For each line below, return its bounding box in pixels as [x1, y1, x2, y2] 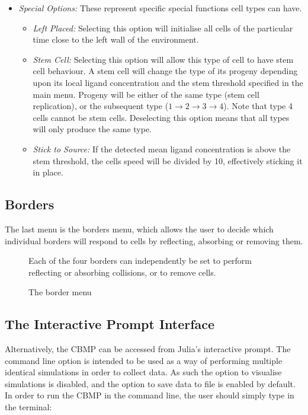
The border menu [28, 286, 92, 298]
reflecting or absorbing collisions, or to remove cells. [28, 266, 216, 278]
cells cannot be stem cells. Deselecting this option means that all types [33, 111, 290, 123]
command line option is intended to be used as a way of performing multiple [5, 354, 283, 366]
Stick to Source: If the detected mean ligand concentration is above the [33, 142, 291, 155]
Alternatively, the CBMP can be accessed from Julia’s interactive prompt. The [5, 343, 291, 355]
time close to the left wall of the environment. [33, 33, 199, 46]
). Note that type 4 [223, 100, 293, 112]
